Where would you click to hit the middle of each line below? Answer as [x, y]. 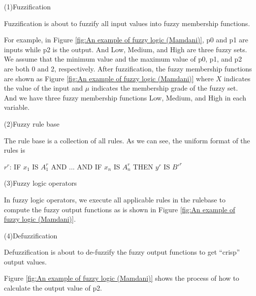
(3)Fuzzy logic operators [41, 183]
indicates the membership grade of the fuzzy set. [165, 88]
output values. [25, 261]
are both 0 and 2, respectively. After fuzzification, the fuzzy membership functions [128, 68]
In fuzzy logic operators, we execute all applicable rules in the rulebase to [115, 199]
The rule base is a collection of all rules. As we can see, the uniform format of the [127, 140]
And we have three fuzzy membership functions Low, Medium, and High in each [125, 97]
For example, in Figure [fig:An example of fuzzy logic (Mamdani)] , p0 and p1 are [126, 40]
